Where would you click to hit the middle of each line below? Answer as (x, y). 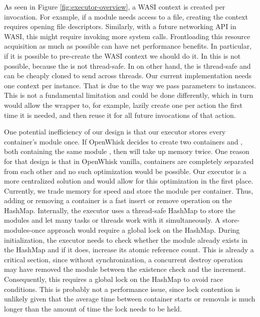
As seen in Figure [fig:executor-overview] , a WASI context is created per (115, 7)
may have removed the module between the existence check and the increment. (125, 269)
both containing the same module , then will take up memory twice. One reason (127, 151)
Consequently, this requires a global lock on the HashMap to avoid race (114, 279)
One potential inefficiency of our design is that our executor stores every (115, 132)
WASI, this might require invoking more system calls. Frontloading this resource (127, 36)
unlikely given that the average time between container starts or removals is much (130, 299)
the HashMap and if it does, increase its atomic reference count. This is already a (129, 250)
